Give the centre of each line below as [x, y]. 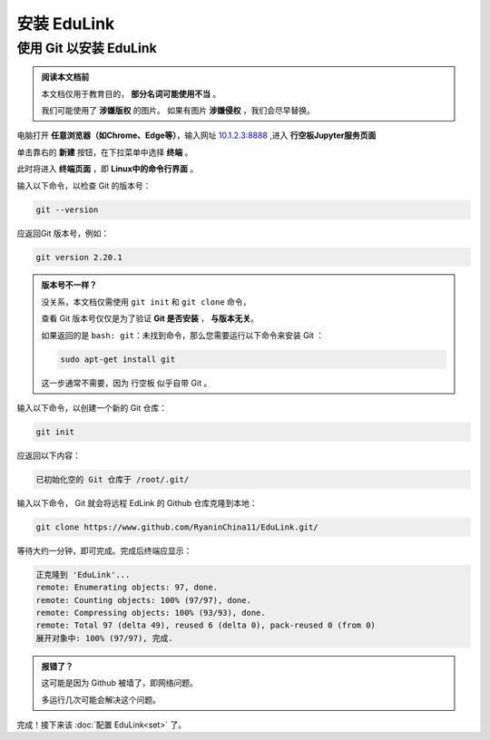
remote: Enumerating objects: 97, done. [127, 588]
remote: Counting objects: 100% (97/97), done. [143, 600]
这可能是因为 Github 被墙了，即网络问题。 [120, 683]
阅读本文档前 [65, 77]
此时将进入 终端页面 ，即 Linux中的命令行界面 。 [108, 169]
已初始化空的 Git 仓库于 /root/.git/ [113, 479]
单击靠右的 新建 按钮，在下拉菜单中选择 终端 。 [105, 152]
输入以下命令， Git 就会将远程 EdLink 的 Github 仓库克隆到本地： [137, 502]
